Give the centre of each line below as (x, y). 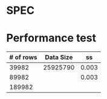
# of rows (23, 57)
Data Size (59, 57)
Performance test (51, 38)
